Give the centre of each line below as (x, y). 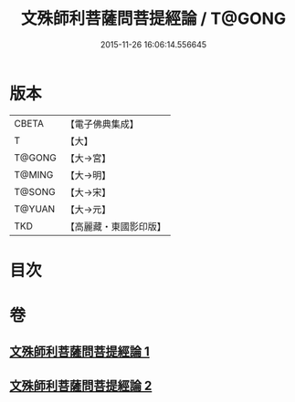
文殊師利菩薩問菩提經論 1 (80, 352)
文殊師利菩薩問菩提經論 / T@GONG (153, 19)
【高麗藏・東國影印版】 (116, 226)
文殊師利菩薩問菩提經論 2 (81, 385)
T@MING (34, 174)
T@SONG (35, 191)
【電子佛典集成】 (102, 124)
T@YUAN (35, 209)
